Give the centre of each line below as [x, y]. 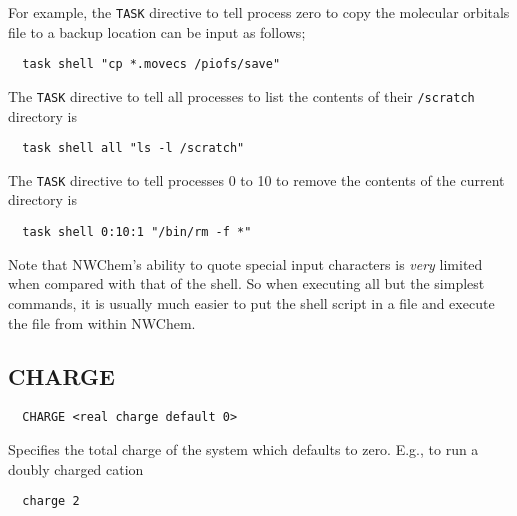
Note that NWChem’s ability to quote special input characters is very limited [245, 263]
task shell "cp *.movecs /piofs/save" [151, 64]
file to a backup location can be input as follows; [157, 31]
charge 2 [51, 501]
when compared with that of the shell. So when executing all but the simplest [246, 283]
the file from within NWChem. [102, 322]
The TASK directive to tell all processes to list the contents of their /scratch [241, 95]
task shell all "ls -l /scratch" [133, 148]
